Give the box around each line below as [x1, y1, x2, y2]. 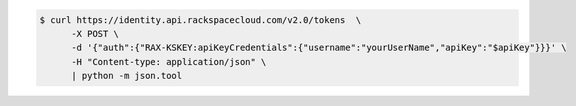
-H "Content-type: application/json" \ [71, 56, 267, 67]
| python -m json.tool [71, 70, 183, 82]
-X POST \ [71, 28, 120, 39]
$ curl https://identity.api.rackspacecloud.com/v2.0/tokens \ [39, 14, 362, 25]
